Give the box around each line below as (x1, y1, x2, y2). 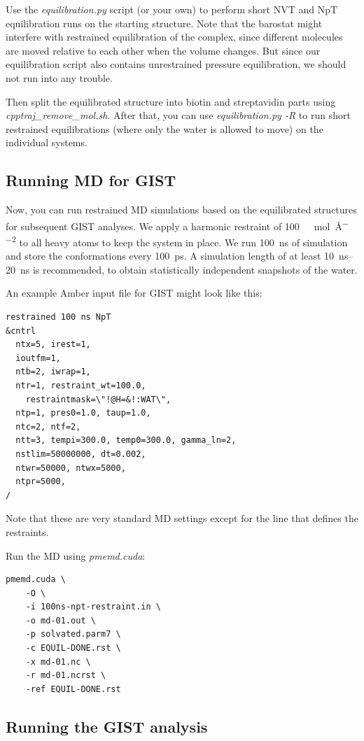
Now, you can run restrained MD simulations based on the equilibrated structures (6, 202, 357, 217)
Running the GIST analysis (6, 715, 208, 737)
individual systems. (6, 135, 87, 150)
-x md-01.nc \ (25, 656, 91, 667)
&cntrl (6, 325, 36, 336)
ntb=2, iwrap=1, (15, 367, 91, 377)
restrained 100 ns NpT (6, 312, 111, 323)
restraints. (6, 524, 49, 539)
